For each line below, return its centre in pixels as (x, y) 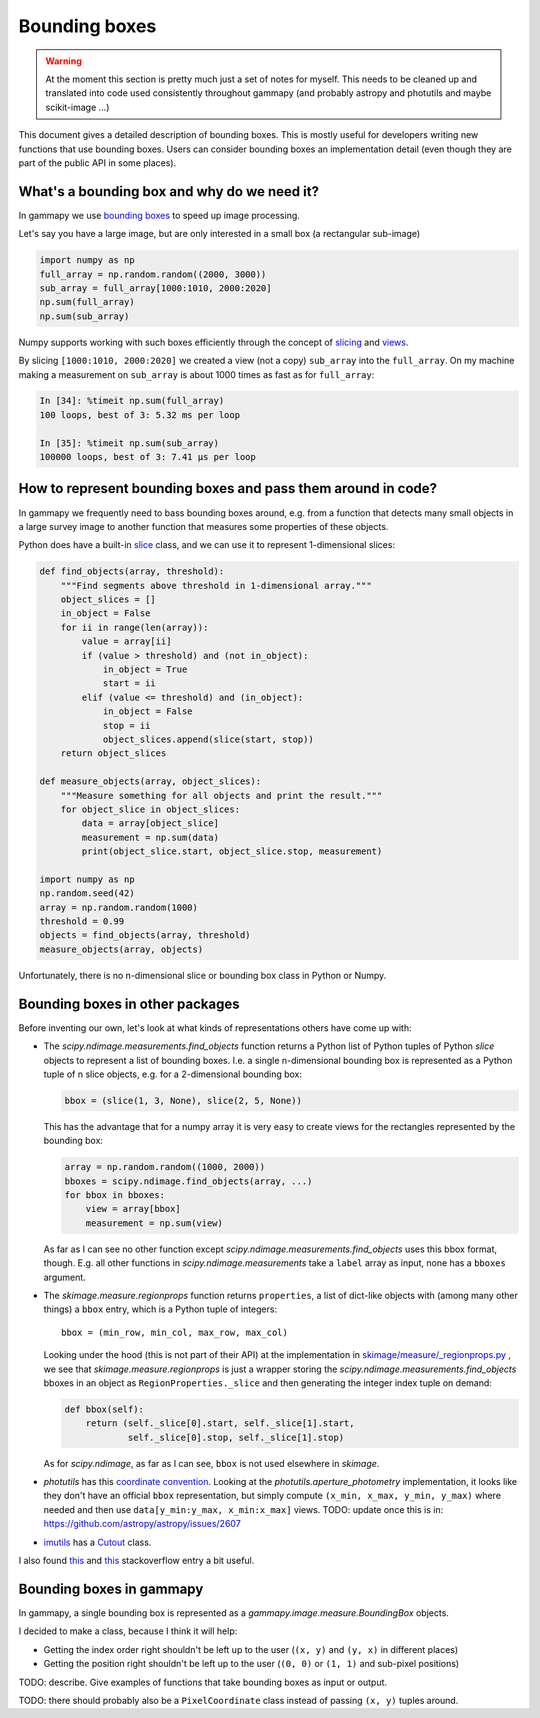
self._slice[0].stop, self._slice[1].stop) (236, 1437)
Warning (63, 61)
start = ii (129, 683)
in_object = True (145, 669)
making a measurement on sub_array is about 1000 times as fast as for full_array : (196, 374)
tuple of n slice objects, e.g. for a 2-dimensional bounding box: (173, 1074)
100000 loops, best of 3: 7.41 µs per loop (148, 457)
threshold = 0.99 (82, 921)
